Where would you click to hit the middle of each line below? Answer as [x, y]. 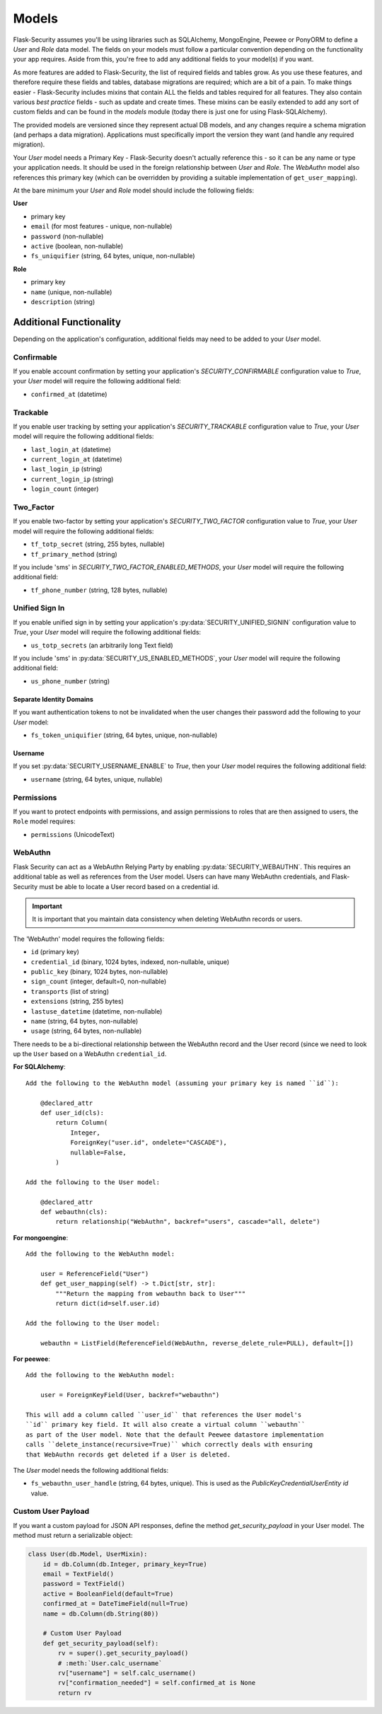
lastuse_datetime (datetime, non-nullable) [97, 1011]
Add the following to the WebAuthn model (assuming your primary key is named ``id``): [183, 1083]
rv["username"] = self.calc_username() [127, 1673]
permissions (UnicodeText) [73, 834]
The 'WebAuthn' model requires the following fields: [89, 939]
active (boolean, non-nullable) [77, 246]
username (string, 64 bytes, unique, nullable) [97, 779]
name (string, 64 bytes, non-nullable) [85, 1021]
